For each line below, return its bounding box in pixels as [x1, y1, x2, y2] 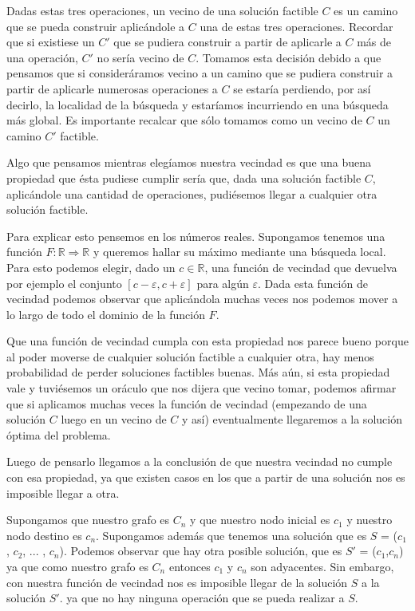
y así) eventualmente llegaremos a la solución [181, 411, 402, 428]
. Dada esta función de [257, 274, 368, 291]
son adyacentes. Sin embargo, [251, 558, 394, 574]
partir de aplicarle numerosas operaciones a [6, 80, 218, 97]
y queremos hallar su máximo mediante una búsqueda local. [93, 243, 386, 260]
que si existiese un [6, 34, 95, 50]
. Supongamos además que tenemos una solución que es [96, 526, 367, 543]
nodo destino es [6, 526, 82, 543]
